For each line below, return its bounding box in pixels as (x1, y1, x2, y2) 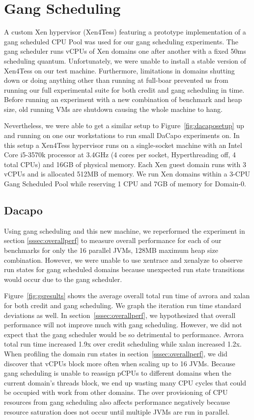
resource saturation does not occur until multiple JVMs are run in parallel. (4, 406, 229, 417)
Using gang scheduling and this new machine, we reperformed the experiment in (4, 225, 245, 236)
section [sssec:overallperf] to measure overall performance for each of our (4, 235, 222, 245)
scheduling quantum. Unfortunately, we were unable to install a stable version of (4, 55, 246, 66)
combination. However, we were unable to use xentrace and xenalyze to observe (4, 254, 243, 265)
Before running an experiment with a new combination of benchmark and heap (4, 94, 242, 105)
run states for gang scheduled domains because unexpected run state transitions (4, 264, 245, 275)
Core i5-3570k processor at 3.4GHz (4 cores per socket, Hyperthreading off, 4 (4, 149, 236, 160)
